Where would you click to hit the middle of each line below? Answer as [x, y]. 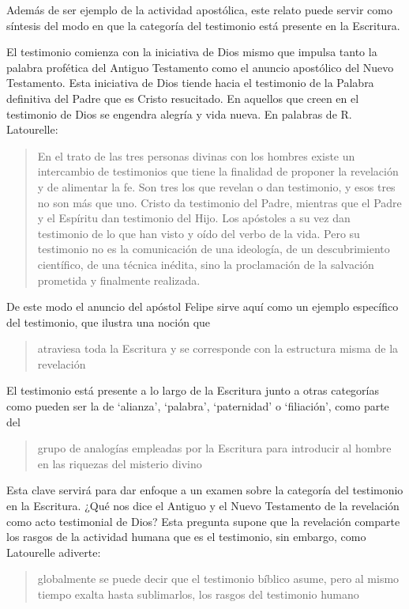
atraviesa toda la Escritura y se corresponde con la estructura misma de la [218, 348]
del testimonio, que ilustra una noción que [109, 322]
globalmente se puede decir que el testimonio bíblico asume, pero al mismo [218, 579]
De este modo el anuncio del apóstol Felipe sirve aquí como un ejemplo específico [203, 306]
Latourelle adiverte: [54, 552]
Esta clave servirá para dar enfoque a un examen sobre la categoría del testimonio [205, 490]
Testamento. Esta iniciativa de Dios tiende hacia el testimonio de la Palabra [190, 83]
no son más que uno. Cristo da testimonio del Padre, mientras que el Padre [220, 202]
